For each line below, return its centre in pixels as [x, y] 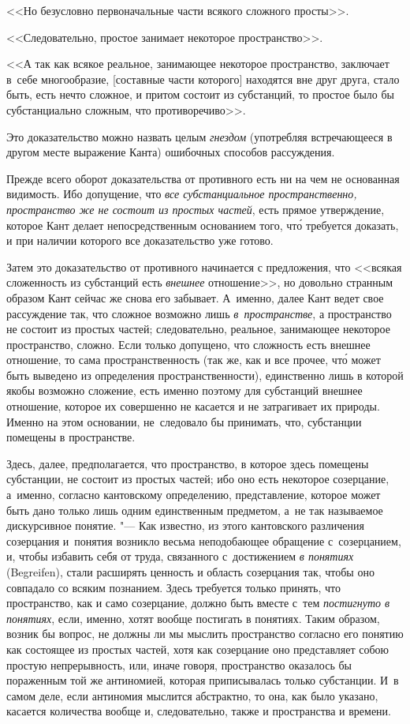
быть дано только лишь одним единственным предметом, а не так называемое [195, 510]
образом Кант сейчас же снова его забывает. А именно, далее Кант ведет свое [195, 297]
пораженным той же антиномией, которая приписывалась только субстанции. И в [203, 680]
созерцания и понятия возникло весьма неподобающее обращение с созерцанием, [204, 540]
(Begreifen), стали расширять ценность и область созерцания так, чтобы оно [190, 572]
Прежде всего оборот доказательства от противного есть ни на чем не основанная [203, 178]
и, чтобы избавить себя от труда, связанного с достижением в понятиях [180, 556]
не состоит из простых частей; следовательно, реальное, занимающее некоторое [198, 329]
